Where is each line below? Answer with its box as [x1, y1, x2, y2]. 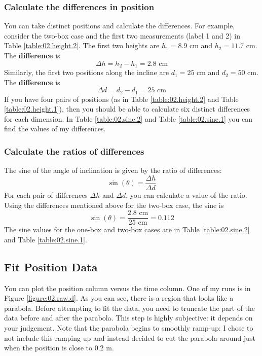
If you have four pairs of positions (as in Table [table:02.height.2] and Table [4, 93, 239, 104]
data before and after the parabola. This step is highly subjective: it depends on [4, 312, 253, 323]
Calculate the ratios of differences [4, 145, 144, 157]
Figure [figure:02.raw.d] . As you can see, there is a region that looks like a [4, 293, 234, 303]
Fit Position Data [4, 259, 98, 274]
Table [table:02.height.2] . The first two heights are [4, 40, 160, 51]
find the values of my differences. [4, 123, 106, 134]
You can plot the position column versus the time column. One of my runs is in [4, 282, 251, 293]
